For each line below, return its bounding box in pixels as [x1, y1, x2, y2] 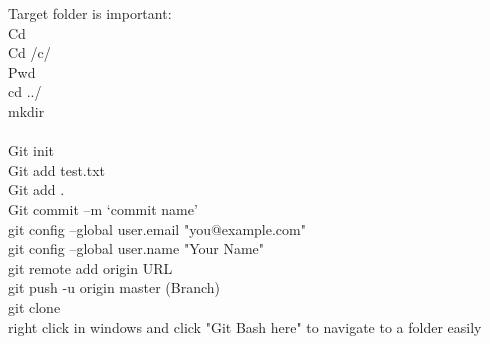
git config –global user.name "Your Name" [8, 238, 265, 259]
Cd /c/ [8, 42, 51, 63]
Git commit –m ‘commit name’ [8, 198, 198, 219]
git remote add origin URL [8, 257, 173, 278]
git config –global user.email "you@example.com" [8, 218, 306, 239]
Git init [8, 140, 55, 161]
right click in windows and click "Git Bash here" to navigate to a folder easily [8, 316, 482, 337]
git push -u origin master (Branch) [8, 277, 221, 298]
